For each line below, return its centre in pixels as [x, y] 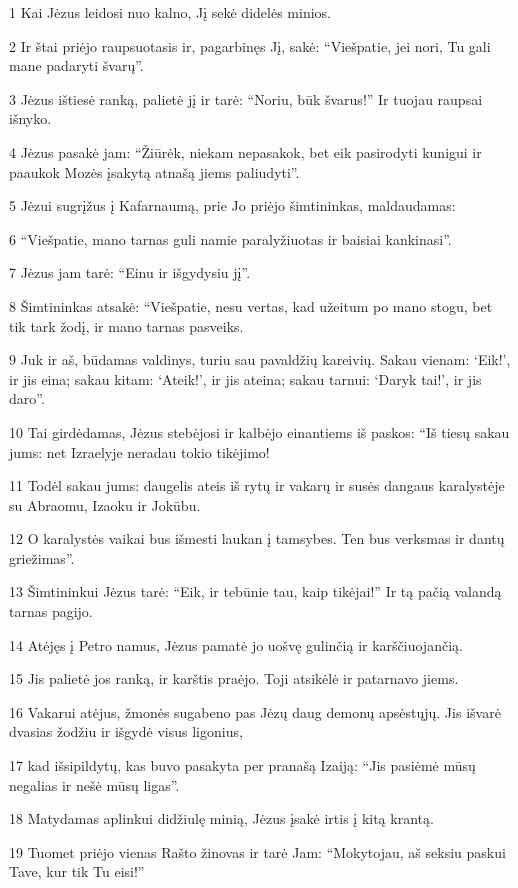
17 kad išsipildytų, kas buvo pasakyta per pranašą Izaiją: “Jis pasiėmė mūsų [242, 765]
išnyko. [30, 118]
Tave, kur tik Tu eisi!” [77, 871]
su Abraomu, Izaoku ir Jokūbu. [105, 504]
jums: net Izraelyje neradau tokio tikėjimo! [139, 451]
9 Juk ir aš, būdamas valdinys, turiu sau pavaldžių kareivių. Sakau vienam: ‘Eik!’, [260, 359]
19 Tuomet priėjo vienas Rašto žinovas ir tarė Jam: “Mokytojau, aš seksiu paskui [257, 851]
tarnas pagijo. [51, 611]
